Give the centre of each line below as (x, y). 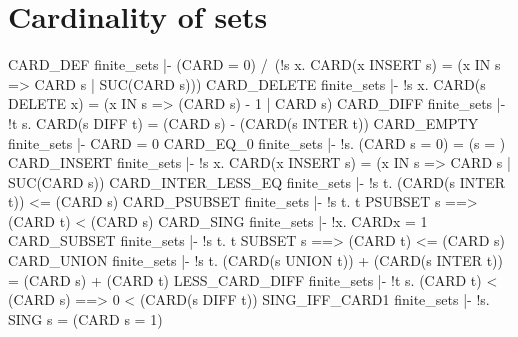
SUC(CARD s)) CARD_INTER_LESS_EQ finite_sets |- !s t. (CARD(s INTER (257, 181)
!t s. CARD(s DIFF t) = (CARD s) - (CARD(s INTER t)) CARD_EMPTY (243, 122)
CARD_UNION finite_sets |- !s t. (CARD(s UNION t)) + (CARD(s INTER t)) (255, 260)
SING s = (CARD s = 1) (85, 318)
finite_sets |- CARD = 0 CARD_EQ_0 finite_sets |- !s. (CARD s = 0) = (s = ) (257, 142)
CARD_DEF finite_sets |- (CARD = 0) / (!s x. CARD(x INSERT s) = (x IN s (254, 64)
